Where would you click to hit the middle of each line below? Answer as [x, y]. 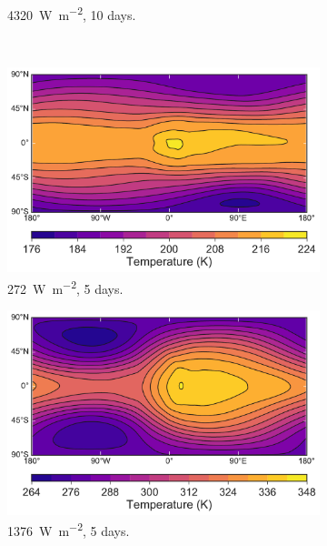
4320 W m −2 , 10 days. [72, 13]
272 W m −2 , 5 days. [65, 287]
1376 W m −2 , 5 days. [69, 530]
